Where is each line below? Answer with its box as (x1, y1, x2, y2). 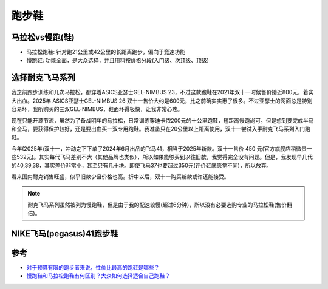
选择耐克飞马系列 (11, 73, 75, 83)
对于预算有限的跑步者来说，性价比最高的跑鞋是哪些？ (26, 263, 160, 271)
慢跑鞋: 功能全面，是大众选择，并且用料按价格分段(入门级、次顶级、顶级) (26, 56, 210, 64)
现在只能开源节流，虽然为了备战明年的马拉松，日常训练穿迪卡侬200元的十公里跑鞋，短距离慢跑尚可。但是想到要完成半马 (11, 117, 314, 124)
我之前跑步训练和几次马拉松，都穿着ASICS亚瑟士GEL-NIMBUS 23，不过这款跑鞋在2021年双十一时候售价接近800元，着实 (11, 89, 314, 96)
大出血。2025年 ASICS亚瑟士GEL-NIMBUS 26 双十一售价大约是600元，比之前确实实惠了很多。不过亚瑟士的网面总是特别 (11, 97, 313, 104)
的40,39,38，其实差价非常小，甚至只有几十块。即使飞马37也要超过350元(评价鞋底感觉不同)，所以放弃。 (11, 161, 272, 169)
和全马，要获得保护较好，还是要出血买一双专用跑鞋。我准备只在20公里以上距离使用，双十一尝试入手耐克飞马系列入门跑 (11, 125, 311, 132)
